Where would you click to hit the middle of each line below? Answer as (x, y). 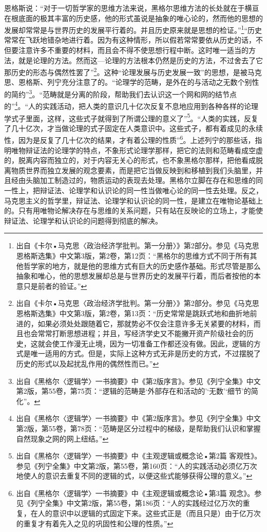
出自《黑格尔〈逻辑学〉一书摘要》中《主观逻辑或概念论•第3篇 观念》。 (135, 493)
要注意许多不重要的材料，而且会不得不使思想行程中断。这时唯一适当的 (130, 50)
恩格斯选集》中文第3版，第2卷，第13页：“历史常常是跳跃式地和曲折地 (133, 313)
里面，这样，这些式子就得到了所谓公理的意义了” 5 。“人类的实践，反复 (142, 117)
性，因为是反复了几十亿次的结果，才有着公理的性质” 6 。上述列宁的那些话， (130, 139)
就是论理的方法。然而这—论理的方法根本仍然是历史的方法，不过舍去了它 (140, 60)
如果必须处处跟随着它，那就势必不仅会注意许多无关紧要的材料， (146, 323)
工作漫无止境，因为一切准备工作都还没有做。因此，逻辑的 (156, 343)
